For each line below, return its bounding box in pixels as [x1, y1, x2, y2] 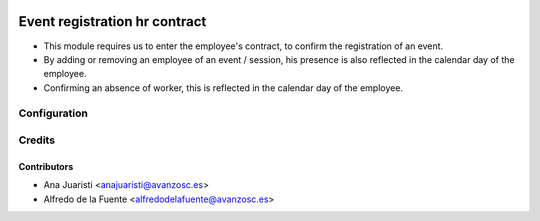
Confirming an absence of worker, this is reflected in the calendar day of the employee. [43, 81, 404, 94]
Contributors [18, 160, 74, 172]
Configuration [18, 106, 89, 120]
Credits [18, 133, 55, 147]
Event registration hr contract [18, 13, 207, 30]
